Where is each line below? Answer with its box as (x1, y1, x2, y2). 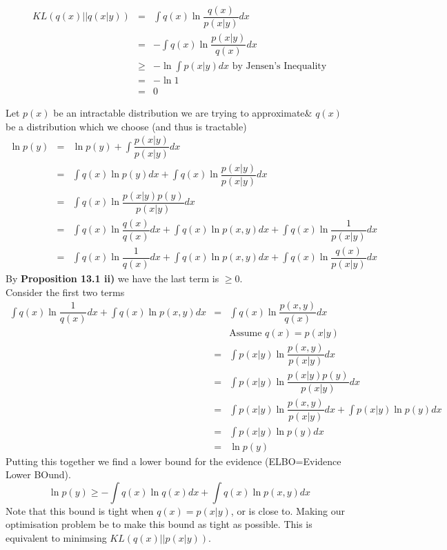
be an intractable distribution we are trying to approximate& (53, 106, 312, 120)
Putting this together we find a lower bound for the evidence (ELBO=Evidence (6, 453, 341, 468)
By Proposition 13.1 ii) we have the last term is (6, 271, 219, 285)
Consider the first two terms (6, 284, 125, 299)
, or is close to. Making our (230, 503, 345, 518)
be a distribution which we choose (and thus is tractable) (6, 119, 247, 133)
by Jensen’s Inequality (232, 61, 327, 72)
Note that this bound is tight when (6, 503, 154, 518)
